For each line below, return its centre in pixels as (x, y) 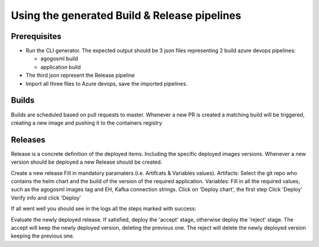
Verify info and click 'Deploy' (46, 197)
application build (61, 67)
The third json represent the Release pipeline (80, 75)
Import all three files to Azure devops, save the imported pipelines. (107, 83)
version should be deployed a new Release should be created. (87, 162)
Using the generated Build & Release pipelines (126, 15)
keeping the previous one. (43, 236)
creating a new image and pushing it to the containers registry (87, 123)
